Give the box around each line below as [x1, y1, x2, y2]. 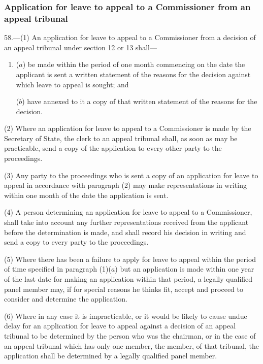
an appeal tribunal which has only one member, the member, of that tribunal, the [4, 340, 259, 351]
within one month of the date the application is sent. [4, 189, 169, 200]
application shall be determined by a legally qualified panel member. [4, 350, 217, 361]
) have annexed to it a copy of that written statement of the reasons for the [22, 96, 257, 107]
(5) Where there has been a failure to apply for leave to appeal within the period [4, 253, 256, 264]
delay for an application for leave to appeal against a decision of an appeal [4, 320, 236, 331]
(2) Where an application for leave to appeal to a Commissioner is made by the [4, 123, 251, 134]
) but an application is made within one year [115, 263, 254, 274]
